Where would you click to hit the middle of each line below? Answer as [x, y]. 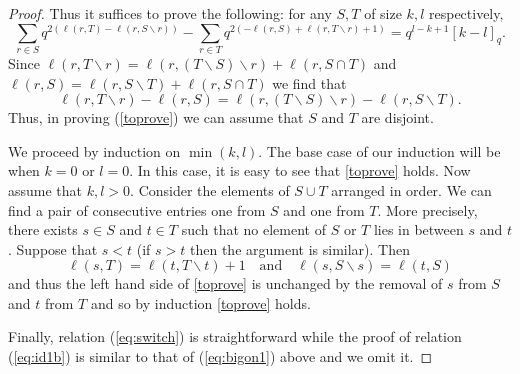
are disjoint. [397, 117]
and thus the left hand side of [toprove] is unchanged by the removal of [225, 283]
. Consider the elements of [210, 189]
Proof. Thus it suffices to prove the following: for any [170, 13]
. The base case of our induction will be [379, 150]
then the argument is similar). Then [300, 248]
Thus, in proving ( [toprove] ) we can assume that [156, 117]
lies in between [418, 229]
